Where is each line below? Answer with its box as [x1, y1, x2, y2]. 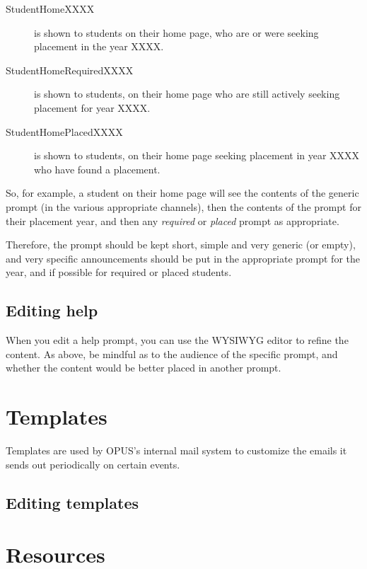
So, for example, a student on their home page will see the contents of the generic [6, 185, 359, 200]
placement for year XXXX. [34, 100, 151, 115]
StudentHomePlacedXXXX [6, 124, 123, 139]
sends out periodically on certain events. [6, 456, 180, 471]
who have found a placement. [34, 161, 161, 176]
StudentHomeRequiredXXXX [6, 62, 134, 77]
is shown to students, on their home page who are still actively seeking [34, 86, 340, 101]
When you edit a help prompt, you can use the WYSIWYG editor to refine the [6, 333, 349, 347]
